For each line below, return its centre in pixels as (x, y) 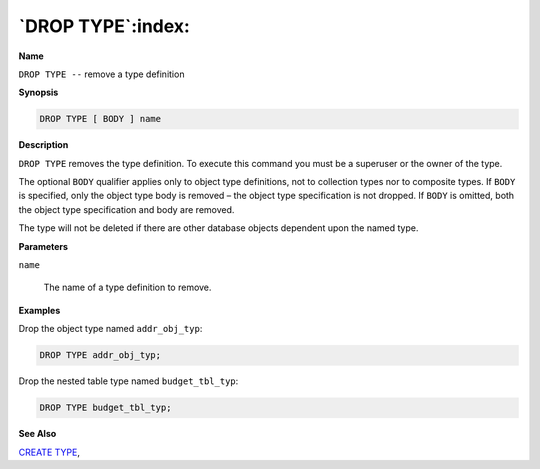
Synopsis (38, 92)
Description (43, 145)
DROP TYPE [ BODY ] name (100, 119)
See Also (37, 434)
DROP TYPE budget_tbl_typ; (105, 408)
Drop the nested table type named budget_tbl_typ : (128, 381)
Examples (39, 310)
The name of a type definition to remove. (127, 287)
